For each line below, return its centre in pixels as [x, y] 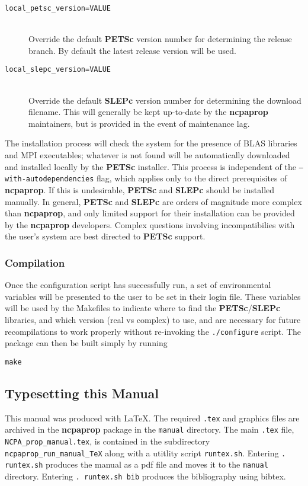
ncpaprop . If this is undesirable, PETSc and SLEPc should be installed [140, 189]
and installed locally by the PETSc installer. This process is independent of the [151, 166]
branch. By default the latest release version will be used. [132, 50]
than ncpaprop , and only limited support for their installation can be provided [150, 213]
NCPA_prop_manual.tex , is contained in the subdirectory [108, 441]
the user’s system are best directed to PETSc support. [105, 236]
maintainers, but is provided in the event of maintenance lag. [139, 123]
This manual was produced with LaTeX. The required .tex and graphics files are [152, 418]
